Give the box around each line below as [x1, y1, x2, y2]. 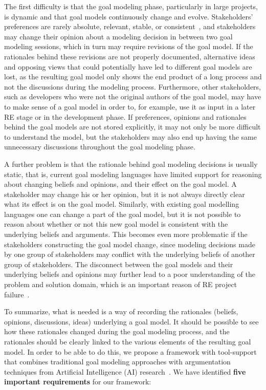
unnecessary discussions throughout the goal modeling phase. [4, 141, 195, 152]
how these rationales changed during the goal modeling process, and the [4, 326, 230, 337]
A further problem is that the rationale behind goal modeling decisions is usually [4, 158, 258, 169]
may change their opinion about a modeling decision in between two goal [4, 31, 233, 41]
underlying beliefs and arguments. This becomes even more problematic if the [4, 229, 248, 240]
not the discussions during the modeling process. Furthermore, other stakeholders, [4, 81, 261, 92]
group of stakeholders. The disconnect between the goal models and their [4, 258, 233, 269]
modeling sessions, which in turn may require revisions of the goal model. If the [4, 41, 253, 52]
